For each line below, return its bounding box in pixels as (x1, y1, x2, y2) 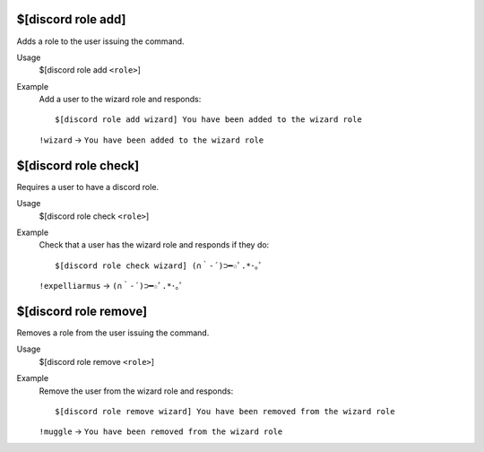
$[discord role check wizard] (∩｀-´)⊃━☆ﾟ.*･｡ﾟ (55, 260, 264, 271)
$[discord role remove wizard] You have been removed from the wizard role (55, 406, 395, 416)
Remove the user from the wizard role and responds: (39, 386, 234, 396)
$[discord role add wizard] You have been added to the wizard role (55, 115, 362, 125)
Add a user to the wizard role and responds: (39, 94, 202, 105)
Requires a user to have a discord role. (16, 181, 160, 192)
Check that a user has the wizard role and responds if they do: (39, 239, 270, 250)
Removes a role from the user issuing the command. (16, 327, 210, 338)
